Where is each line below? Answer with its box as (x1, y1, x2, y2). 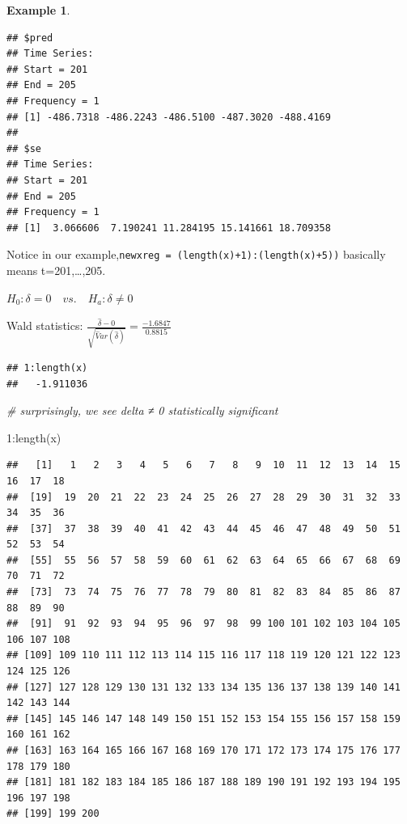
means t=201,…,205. (6, 261, 106, 278)
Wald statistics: (6, 317, 83, 334)
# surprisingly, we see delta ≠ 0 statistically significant (6, 402, 278, 419)
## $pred (6, 32, 53, 44)
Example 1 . (6, 2, 70, 18)
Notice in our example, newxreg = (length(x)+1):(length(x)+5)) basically (6, 246, 386, 263)
